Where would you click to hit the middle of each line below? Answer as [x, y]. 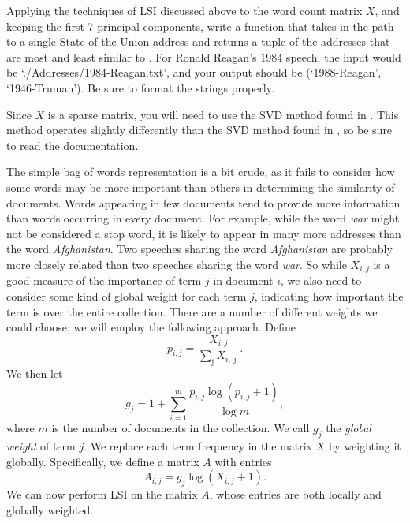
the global [348, 428]
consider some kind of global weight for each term [127, 295]
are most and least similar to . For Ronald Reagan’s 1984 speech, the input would [204, 56]
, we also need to [321, 280]
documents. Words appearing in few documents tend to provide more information [203, 202]
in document [243, 280]
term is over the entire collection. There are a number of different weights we [192, 311]
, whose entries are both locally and [295, 494]
